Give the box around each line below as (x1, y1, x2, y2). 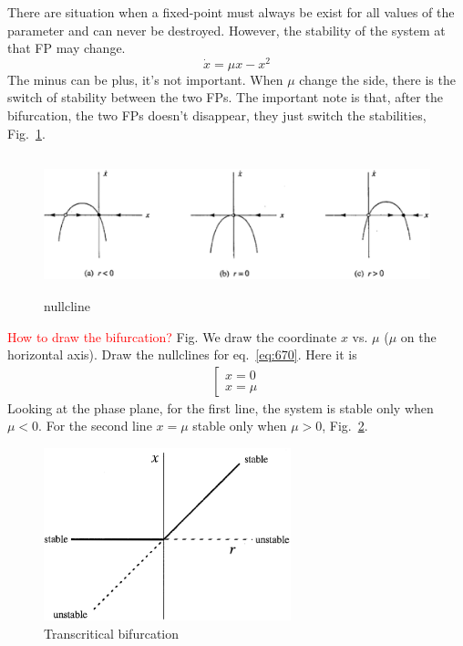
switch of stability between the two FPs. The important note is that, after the (7, 88, 443, 107)
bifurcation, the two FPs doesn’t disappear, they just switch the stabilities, (7, 106, 427, 125)
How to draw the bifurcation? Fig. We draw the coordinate (7, 327, 337, 346)
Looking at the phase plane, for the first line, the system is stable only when (7, 398, 434, 417)
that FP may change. (7, 38, 126, 57)
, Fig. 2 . (322, 416, 368, 435)
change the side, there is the (299, 69, 456, 89)
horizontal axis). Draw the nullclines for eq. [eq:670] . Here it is (7, 345, 357, 364)
